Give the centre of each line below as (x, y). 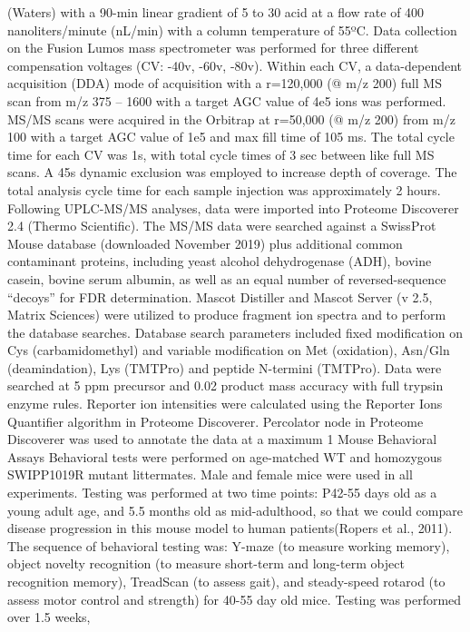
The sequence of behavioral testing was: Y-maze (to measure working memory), (229, 545)
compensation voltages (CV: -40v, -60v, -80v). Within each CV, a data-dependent (235, 65)
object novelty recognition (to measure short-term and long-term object (206, 563)
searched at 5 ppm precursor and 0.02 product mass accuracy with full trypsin (225, 385)
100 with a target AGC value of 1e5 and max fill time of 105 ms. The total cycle (231, 137)
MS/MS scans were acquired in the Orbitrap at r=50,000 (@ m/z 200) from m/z (231, 118)
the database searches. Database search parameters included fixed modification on (235, 332)
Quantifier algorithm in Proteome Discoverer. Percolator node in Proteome (215, 421)
